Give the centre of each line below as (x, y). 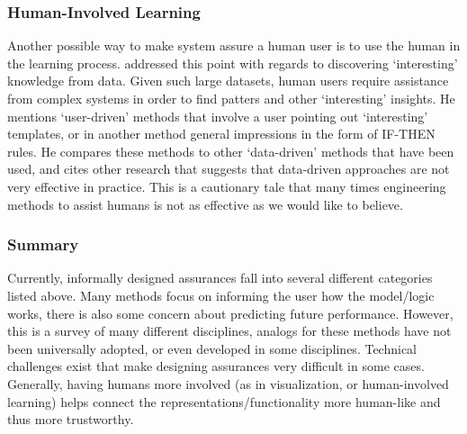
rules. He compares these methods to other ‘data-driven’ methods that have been (231, 151)
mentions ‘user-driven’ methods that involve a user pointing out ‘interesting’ (218, 116)
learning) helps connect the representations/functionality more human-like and (224, 401)
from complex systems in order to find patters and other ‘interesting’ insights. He (231, 98)
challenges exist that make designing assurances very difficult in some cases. (216, 366)
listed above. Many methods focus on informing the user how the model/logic (221, 295)
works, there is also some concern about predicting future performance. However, (230, 313)
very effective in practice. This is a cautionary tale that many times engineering (227, 186)
